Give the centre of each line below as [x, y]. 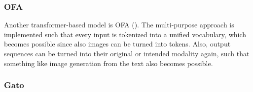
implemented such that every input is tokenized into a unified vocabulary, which [125, 34]
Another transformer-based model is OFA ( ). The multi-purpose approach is [119, 25]
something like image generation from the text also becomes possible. [108, 63]
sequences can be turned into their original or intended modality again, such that [127, 53]
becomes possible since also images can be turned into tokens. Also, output [117, 44]
